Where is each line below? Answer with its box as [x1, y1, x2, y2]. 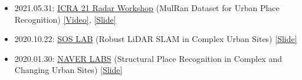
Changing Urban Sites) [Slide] [14, 64, 123, 76]
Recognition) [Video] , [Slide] [14, 13, 116, 25]
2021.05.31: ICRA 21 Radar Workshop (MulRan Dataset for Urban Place [14, 2, 280, 13]
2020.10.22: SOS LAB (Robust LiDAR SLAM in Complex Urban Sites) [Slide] [14, 33, 297, 45]
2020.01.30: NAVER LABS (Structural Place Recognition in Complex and [14, 52, 282, 64]
